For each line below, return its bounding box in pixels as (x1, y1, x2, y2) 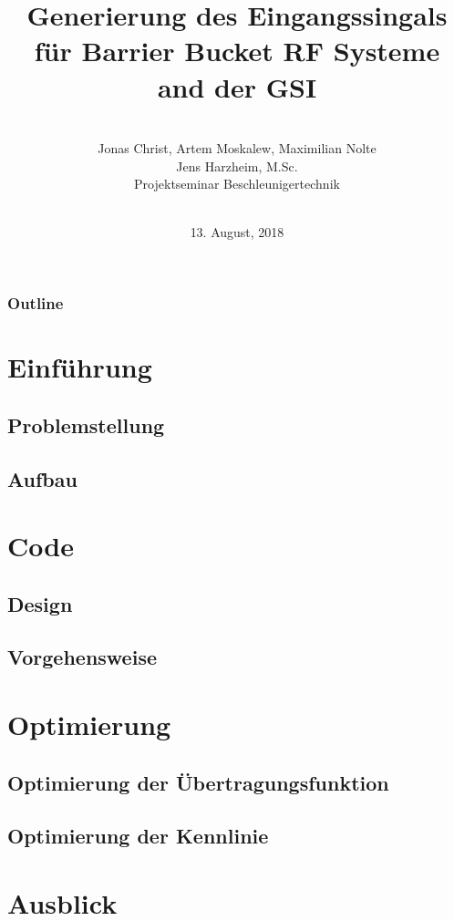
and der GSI (157, 67, 317, 105)
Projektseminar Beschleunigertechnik (134, 174, 340, 193)
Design (7, 589, 73, 617)
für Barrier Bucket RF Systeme (34, 32, 440, 69)
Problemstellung (7, 410, 165, 439)
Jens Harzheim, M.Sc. (176, 156, 298, 175)
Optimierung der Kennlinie (7, 822, 269, 850)
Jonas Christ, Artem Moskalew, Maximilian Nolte (98, 139, 377, 158)
